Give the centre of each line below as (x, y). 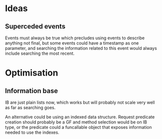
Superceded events (35, 26)
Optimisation (32, 73)
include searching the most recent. (40, 53)
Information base (32, 91)
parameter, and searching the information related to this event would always (81, 48)
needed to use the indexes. (32, 132)
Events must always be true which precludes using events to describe (75, 38)
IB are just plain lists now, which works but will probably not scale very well (80, 102)
